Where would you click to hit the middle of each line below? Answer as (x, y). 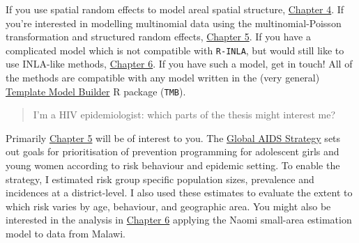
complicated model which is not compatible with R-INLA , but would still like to (175, 50)
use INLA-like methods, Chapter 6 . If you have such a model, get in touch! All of (179, 64)
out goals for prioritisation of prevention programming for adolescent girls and (173, 151)
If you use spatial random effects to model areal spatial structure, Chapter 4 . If (175, 9)
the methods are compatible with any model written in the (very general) (163, 78)
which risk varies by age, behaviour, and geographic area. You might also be (168, 206)
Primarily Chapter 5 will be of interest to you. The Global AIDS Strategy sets (173, 138)
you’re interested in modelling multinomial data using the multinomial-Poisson (174, 23)
